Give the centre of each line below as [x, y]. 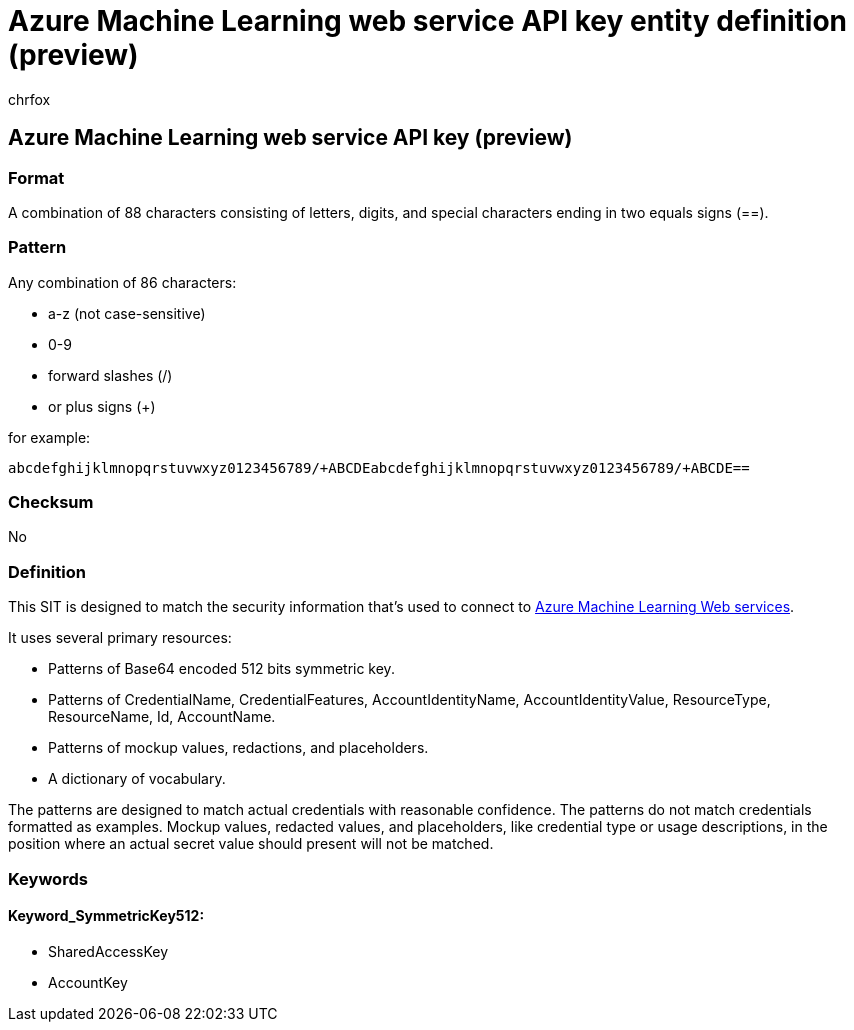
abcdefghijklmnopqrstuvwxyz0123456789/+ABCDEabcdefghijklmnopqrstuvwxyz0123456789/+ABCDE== [379, 467]
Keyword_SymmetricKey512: [106, 916]
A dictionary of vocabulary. [137, 779]
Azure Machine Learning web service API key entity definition [428, 21]
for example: [49, 437]
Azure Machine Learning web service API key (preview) [290, 138]
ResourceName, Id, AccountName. [162, 717]
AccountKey [88, 982]
